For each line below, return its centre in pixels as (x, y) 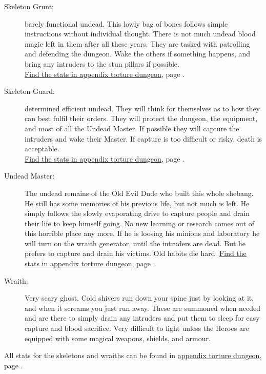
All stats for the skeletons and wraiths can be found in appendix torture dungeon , (133, 355)
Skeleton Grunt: (29, 6)
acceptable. (42, 149)
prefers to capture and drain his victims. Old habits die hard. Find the (136, 253)
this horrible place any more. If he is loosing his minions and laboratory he (142, 233)
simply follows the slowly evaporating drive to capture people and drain (137, 213)
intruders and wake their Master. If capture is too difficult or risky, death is (144, 138)
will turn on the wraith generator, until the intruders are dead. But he (135, 243)
